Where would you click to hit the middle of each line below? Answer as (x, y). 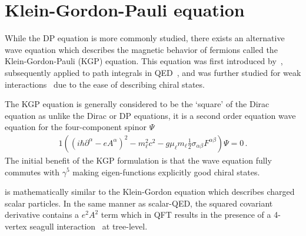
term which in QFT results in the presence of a (186, 215)
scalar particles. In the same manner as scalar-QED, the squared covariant (139, 203)
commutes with (32, 172)
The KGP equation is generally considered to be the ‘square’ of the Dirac (137, 104)
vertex (16, 226)
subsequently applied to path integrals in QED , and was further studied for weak (153, 72)
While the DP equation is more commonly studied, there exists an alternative (145, 38)
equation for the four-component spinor (76, 127)
